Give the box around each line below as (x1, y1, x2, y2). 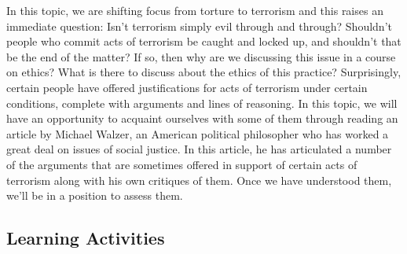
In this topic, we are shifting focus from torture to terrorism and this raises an (6, 2, 383, 18)
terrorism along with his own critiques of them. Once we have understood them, (6, 171, 392, 188)
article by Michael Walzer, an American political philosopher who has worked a (6, 125, 389, 142)
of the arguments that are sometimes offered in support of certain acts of (6, 156, 357, 172)
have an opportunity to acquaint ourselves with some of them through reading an (6, 110, 398, 127)
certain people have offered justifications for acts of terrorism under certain (6, 79, 368, 95)
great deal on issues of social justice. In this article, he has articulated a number (6, 141, 392, 157)
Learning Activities (6, 226, 165, 250)
